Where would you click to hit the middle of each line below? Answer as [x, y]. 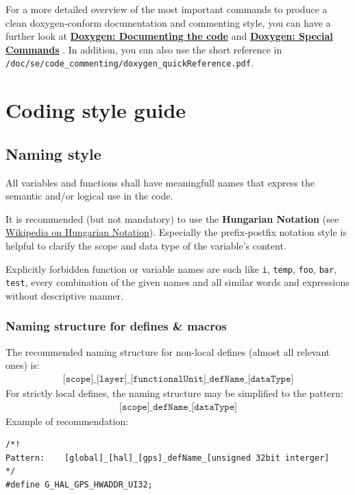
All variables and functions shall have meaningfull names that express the [160, 182]
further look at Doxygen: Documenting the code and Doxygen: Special [169, 36]
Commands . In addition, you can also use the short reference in [144, 49]
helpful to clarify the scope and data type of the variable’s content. [146, 245]
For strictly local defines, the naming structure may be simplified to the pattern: [174, 393]
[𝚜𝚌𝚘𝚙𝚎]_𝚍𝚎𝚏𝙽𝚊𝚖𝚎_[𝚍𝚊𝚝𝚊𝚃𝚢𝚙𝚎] [178, 407]
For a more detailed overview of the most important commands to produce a [167, 9]
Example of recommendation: [67, 421]
